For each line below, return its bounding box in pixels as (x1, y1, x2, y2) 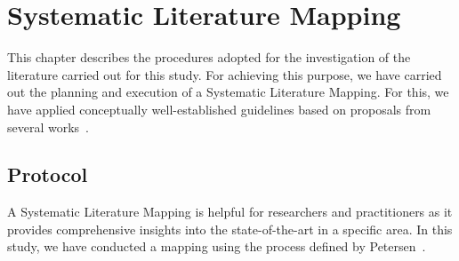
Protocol (7, 161, 88, 188)
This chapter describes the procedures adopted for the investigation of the (7, 48, 411, 67)
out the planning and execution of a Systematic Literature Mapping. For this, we (7, 83, 449, 101)
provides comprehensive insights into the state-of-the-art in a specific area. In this (7, 219, 453, 238)
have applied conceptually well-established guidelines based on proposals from (7, 99, 431, 118)
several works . (7, 117, 90, 136)
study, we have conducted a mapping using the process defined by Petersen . (7, 237, 426, 256)
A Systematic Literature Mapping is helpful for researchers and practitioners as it (7, 202, 453, 221)
